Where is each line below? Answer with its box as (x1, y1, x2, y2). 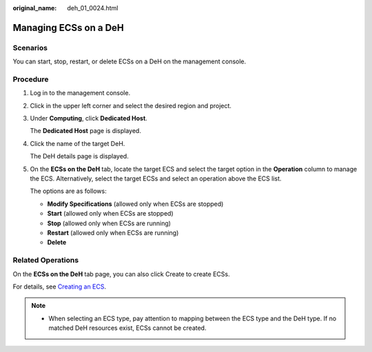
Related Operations (12, 256, 79, 265)
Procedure (12, 74, 49, 84)
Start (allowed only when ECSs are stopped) (47, 209, 174, 218)
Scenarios (12, 43, 48, 52)
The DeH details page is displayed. (30, 152, 129, 161)
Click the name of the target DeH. (30, 139, 125, 147)
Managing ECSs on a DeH (12, 21, 124, 34)
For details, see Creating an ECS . (12, 282, 107, 291)
